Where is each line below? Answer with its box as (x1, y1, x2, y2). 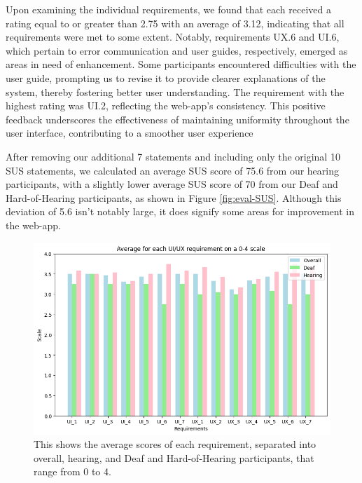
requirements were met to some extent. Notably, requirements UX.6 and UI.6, (6, 29, 340, 44)
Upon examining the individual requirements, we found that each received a (6, 2, 331, 16)
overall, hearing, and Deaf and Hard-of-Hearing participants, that (34, 450, 314, 465)
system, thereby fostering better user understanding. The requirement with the (6, 84, 344, 99)
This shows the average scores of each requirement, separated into (34, 437, 316, 451)
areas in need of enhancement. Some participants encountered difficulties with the (6, 57, 356, 72)
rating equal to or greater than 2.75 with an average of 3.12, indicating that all (6, 15, 344, 30)
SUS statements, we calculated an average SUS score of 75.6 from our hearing (6, 163, 339, 177)
